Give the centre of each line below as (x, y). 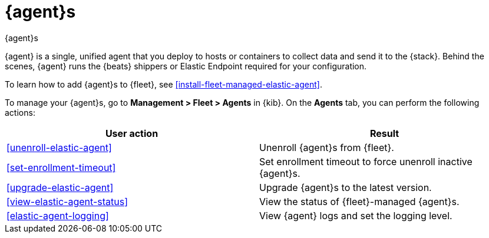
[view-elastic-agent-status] (67, 201)
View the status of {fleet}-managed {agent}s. (359, 201)
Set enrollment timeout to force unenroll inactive (366, 161)
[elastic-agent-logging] (58, 215)
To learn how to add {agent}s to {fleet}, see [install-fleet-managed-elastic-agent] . (163, 84)
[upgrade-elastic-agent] (60, 187)
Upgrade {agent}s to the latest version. (346, 187)
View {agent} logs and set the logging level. (356, 215)
